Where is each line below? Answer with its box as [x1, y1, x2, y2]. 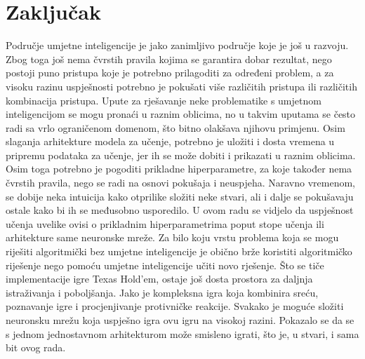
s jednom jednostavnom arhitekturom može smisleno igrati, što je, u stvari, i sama [6, 326, 359, 341]
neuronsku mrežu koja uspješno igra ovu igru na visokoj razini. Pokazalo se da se [6, 313, 354, 327]
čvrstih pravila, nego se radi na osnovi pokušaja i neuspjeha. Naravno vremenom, [6, 175, 356, 190]
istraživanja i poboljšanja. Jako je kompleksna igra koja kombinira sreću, [6, 285, 319, 299]
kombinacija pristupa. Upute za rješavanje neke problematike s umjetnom [6, 93, 321, 107]
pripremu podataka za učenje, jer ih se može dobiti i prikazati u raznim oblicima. [6, 147, 356, 162]
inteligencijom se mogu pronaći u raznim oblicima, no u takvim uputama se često [6, 107, 356, 121]
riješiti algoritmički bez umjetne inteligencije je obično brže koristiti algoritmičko [6, 244, 352, 259]
